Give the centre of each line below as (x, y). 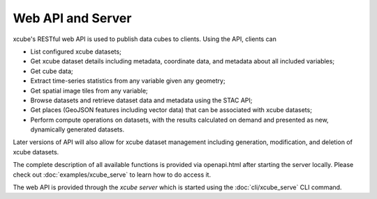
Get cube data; (52, 71)
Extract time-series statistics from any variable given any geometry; (128, 81)
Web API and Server (72, 18)
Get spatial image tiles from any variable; (89, 90)
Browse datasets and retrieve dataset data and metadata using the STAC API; (141, 100)
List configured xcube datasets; (76, 51)
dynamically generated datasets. (77, 129)
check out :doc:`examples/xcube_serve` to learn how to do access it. (112, 175)
